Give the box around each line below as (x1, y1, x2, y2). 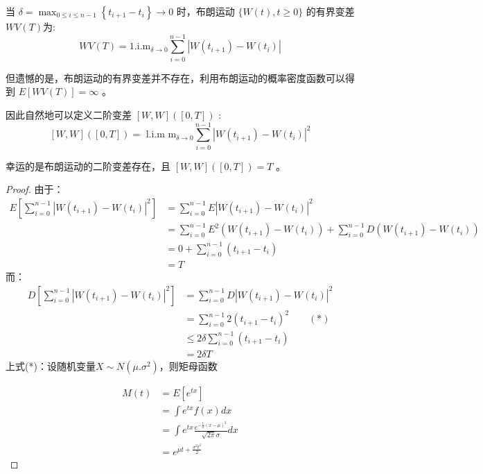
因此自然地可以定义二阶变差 (6, 107, 132, 121)
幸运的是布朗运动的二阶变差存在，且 (6, 158, 170, 173)
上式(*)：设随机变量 (6, 358, 96, 373)
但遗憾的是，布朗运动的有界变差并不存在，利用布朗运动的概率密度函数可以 (6, 70, 345, 85)
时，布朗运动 (176, 4, 235, 18)
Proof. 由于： (6, 182, 64, 196)
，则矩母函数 (159, 358, 218, 373)
